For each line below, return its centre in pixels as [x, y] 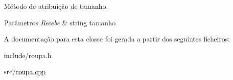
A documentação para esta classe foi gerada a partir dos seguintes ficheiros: [117, 39]
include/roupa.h [28, 55]
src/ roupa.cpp [25, 71]
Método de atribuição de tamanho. [56, 6]
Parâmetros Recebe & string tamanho [60, 22]
